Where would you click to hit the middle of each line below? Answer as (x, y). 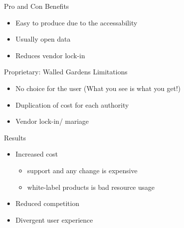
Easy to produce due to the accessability (76, 22)
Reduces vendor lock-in (50, 55)
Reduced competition (47, 203)
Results (15, 137)
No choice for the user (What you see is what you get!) (98, 88)
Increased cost (37, 154)
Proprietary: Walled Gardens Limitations (66, 72)
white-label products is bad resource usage (91, 187)
